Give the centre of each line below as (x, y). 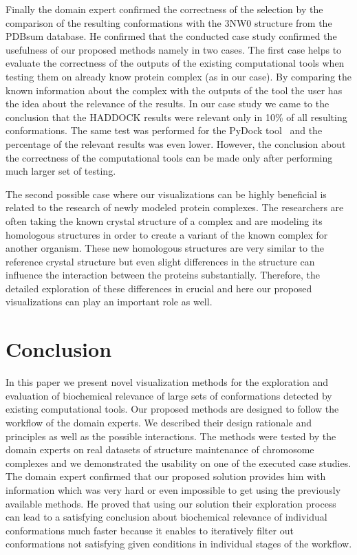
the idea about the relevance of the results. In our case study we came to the (167, 104)
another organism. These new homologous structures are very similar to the (165, 248)
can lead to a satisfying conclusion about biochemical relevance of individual (166, 517)
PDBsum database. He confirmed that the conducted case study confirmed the (171, 36)
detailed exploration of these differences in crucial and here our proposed (159, 288)
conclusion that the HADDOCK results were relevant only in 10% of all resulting (176, 117)
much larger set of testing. (61, 171)
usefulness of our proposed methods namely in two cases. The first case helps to (174, 49)
